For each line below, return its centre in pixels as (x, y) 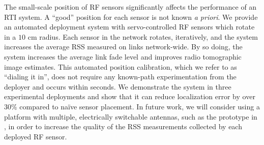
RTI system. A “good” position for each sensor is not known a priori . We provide (131, 17)
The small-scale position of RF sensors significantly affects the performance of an (130, 7)
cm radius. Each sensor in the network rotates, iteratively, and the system (143, 36)
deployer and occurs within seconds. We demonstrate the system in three (118, 86)
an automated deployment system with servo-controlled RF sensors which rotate (129, 27)
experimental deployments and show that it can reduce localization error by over (130, 96)
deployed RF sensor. (36, 136)
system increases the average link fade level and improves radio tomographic (123, 56)
